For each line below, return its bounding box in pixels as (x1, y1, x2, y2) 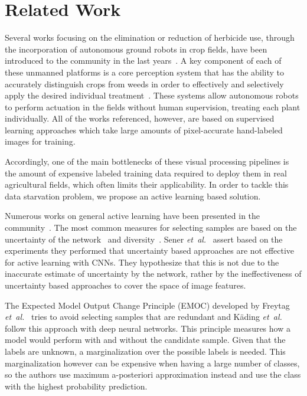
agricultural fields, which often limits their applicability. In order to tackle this (5, 178, 289, 191)
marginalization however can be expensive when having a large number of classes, (5, 356, 300, 369)
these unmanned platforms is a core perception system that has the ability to (5, 66, 285, 78)
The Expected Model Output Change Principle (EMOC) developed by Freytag (5, 299, 290, 311)
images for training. (5, 135, 76, 148)
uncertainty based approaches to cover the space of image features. (5, 279, 246, 291)
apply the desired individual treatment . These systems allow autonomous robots (5, 89, 299, 102)
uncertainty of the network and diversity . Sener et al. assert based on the (5, 233, 283, 245)
